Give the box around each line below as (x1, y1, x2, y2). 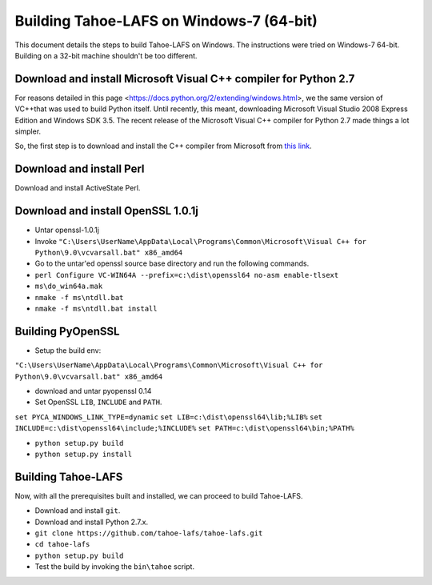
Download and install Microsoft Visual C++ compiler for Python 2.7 (14, 72, 355, 86)
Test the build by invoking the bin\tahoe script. (34, 562, 195, 571)
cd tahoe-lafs (34, 540, 90, 549)
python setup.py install (34, 449, 132, 459)
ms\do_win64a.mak (34, 282, 103, 291)
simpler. (14, 126, 42, 136)
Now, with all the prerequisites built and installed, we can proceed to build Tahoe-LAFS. (14, 491, 303, 500)
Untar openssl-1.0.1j (34, 225, 100, 235)
